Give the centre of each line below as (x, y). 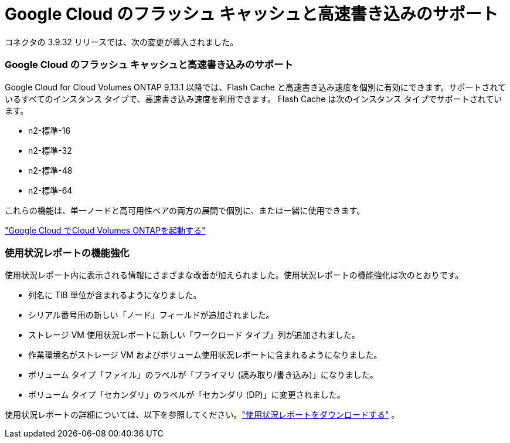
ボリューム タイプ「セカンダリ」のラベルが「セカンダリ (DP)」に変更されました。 (187, 395)
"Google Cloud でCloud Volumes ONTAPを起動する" (105, 230)
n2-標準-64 (50, 190)
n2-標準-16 (50, 130)
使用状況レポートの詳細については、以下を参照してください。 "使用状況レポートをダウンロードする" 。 (202, 415)
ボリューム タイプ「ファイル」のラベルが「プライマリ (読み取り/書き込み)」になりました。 (203, 375)
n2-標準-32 (50, 150)
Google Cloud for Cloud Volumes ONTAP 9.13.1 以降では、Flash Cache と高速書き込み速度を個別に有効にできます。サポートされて (256, 87)
